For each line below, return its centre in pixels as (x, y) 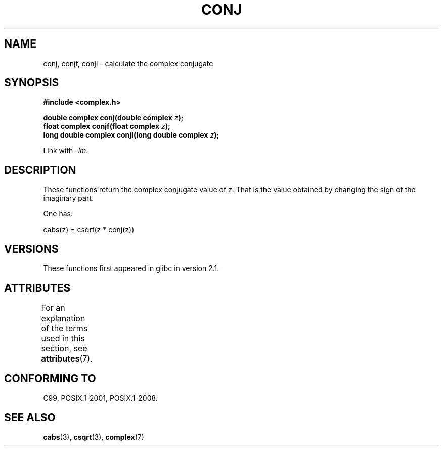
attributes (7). (67, 358)
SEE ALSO (30, 418)
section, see (64, 348)
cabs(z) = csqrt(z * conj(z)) (89, 230)
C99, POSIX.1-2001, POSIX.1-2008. (100, 398)
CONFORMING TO (50, 379)
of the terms (64, 328)
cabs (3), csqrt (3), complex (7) (94, 437)
